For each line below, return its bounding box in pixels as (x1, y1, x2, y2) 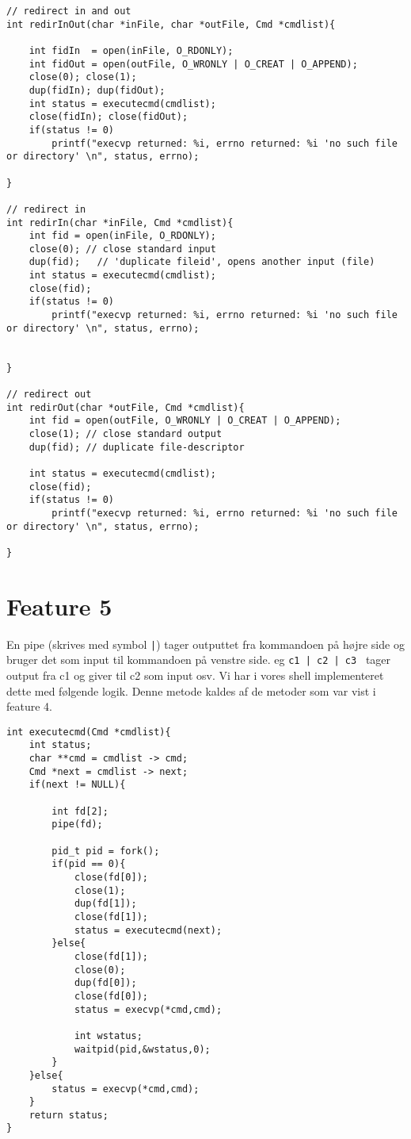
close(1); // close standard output (29, 428, 223, 439)
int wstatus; (74, 1030, 143, 1041)
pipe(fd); (51, 819, 103, 830)
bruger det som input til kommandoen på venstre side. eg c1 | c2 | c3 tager (6, 651, 391, 668)
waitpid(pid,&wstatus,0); (74, 1043, 211, 1055)
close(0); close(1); (29, 71, 137, 83)
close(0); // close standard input (29, 243, 216, 255)
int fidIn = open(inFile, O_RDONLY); (29, 44, 234, 56)
